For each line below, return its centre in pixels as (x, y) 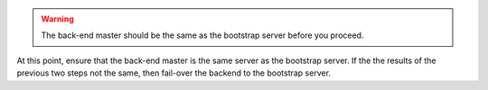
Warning (57, 19)
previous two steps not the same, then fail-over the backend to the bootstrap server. (174, 73)
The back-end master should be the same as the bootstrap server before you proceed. (202, 35)
